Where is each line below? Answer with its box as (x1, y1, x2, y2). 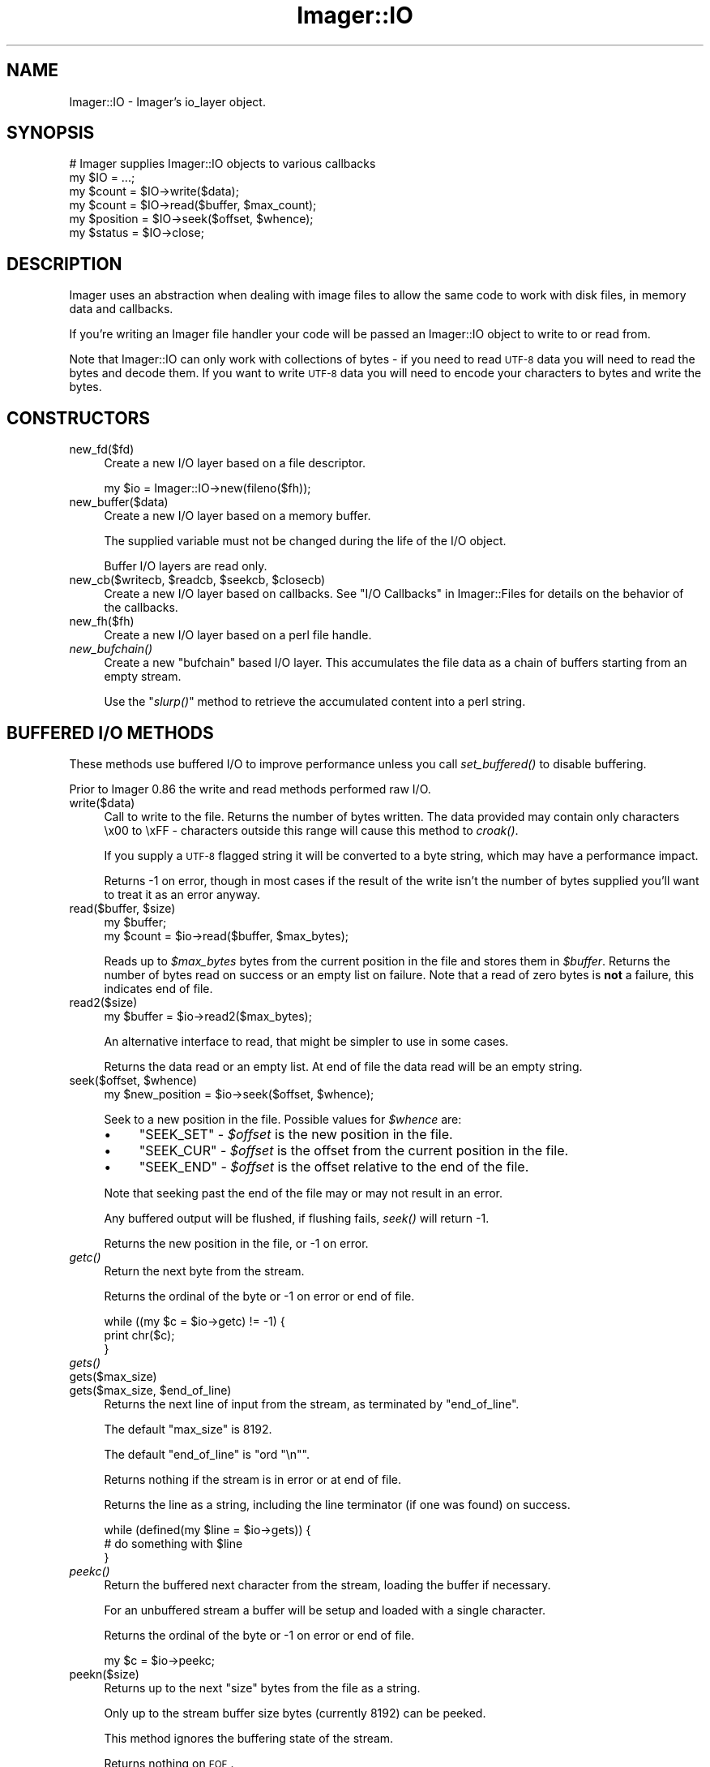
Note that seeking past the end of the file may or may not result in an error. (104, 1185, 503, 1200)
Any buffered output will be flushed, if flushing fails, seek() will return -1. (104, 1210, 490, 1225)
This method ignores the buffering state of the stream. (104, 1730, 394, 1745)
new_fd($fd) (69, 442, 135, 457)
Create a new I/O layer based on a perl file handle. (104, 628, 372, 643)
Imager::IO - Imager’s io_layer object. (69, 94, 266, 109)
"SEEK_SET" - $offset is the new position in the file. (139, 1125, 453, 1142)
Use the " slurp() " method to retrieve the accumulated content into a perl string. (104, 694, 526, 709)
